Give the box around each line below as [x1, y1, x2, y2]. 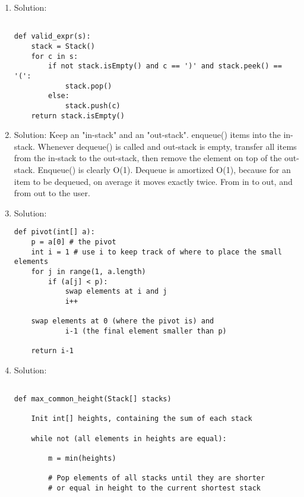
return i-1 [31, 347, 74, 356]
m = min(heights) [48, 454, 116, 463]
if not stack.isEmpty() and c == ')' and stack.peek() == [48, 62, 282, 71]
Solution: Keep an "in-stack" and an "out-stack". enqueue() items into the [14, 128, 281, 141]
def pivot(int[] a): [14, 228, 95, 237]
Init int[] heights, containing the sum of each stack [31, 414, 252, 423]
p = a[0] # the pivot [31, 237, 116, 246]
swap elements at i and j [65, 287, 167, 296]
